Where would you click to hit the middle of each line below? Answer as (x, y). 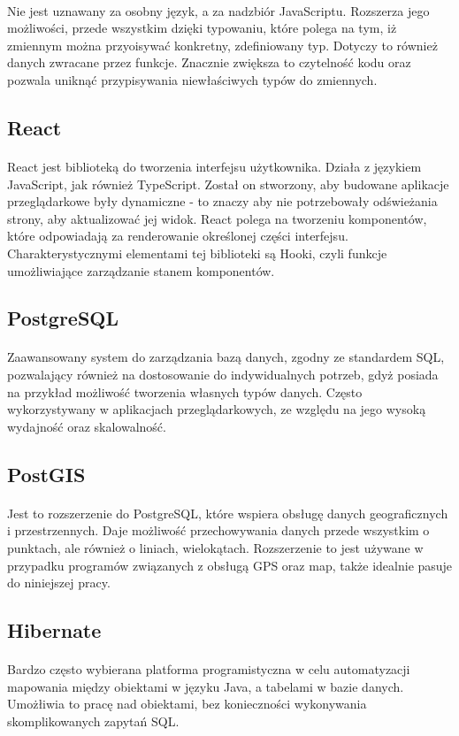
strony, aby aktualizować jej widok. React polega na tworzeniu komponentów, (217, 218)
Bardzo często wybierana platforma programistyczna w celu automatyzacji (209, 669)
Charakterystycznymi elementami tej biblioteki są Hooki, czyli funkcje (197, 253)
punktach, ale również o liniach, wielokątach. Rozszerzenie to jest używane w (215, 548)
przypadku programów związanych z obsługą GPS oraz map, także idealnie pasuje (230, 565)
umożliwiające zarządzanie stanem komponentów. (141, 270)
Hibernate (54, 630)
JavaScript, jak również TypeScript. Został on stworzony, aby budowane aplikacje (228, 184)
